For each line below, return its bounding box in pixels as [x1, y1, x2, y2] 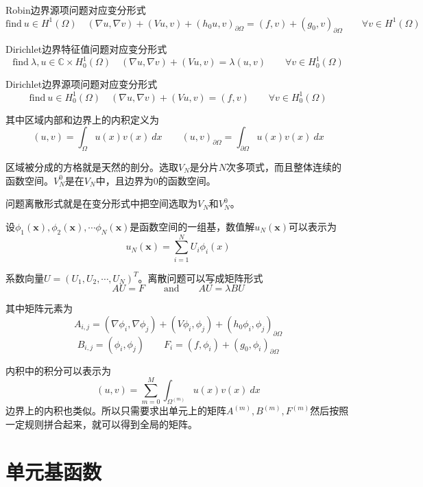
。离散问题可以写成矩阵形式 [138, 270, 263, 285]
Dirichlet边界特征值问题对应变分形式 [5, 42, 167, 56]
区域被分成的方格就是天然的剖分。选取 [5, 159, 178, 174]
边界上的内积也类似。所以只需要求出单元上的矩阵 [5, 403, 226, 418]
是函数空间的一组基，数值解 [130, 219, 255, 233]
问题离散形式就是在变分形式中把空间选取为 [5, 196, 197, 211]
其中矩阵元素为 [5, 301, 73, 316]
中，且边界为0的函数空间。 [95, 173, 216, 187]
